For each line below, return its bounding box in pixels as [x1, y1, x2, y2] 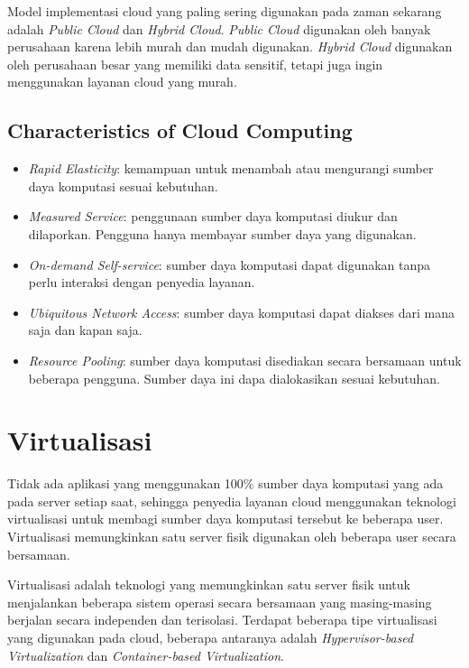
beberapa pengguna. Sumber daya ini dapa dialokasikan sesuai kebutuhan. [28, 368, 440, 387]
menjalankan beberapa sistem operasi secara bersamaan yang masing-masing [7, 592, 432, 611]
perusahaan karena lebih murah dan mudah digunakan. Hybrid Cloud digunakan [7, 37, 453, 56]
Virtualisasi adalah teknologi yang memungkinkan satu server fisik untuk [7, 575, 410, 594]
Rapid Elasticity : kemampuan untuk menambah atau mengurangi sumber [28, 159, 434, 178]
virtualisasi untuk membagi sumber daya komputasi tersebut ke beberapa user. [7, 509, 444, 528]
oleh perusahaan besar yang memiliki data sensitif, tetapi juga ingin [7, 54, 383, 73]
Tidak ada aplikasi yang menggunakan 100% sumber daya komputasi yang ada [7, 474, 444, 493]
